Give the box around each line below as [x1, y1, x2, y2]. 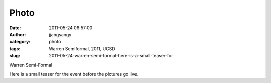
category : [9, 39, 31, 45]
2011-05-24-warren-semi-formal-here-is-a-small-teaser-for [49, 53, 173, 59]
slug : [9, 53, 20, 59]
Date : [9, 25, 21, 31]
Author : [9, 31, 26, 37]
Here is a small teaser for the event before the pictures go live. [9, 71, 139, 77]
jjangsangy [49, 31, 72, 37]
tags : [9, 45, 21, 52]
